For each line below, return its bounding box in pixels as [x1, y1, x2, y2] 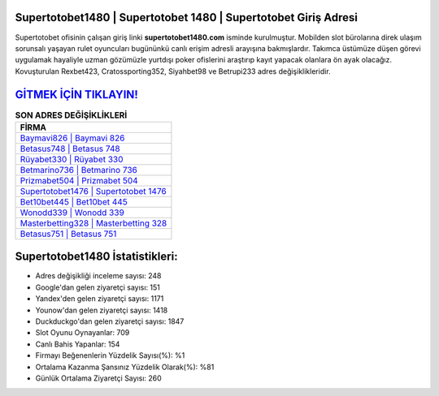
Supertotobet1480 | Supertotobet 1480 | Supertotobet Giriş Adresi [15, 11, 358, 24]
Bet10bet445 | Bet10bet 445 [20, 196, 128, 207]
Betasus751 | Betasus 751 [20, 228, 117, 239]
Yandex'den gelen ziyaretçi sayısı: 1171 [35, 294, 164, 303]
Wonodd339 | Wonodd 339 [20, 207, 125, 218]
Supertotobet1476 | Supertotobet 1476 [20, 185, 167, 196]
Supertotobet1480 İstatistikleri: [15, 250, 178, 264]
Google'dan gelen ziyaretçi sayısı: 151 [35, 282, 160, 292]
